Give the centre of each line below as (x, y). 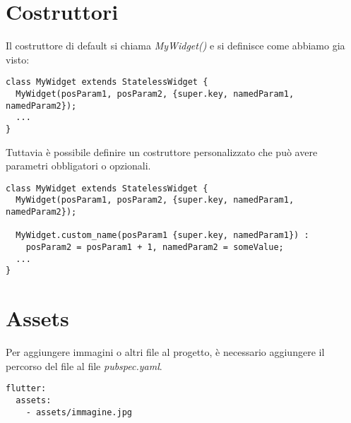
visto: (18, 59)
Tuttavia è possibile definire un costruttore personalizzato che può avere (162, 151)
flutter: (26, 389)
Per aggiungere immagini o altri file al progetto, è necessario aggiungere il (165, 352)
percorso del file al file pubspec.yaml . (84, 365)
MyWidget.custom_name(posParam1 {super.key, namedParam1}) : (162, 236)
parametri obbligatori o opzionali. (78, 166)
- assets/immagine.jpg (79, 412)
